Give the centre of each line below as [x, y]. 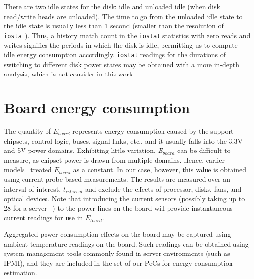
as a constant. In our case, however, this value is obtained [160, 169]
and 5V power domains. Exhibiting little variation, [80, 150]
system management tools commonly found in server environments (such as [117, 253]
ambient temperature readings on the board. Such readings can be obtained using [126, 243]
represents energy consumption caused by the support [153, 131]
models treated [28, 169]
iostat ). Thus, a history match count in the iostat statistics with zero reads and [127, 35]
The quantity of [28, 131]
